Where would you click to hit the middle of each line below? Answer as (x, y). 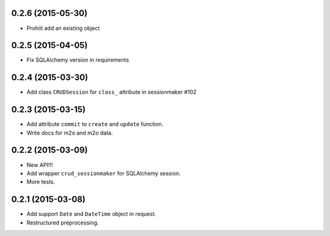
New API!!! (40, 164)
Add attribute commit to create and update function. (95, 124)
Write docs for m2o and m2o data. (70, 133)
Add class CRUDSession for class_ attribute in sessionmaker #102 (112, 92)
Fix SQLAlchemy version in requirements (78, 60)
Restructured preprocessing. (63, 223)
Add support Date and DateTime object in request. (91, 214)
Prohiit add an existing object (63, 28)
